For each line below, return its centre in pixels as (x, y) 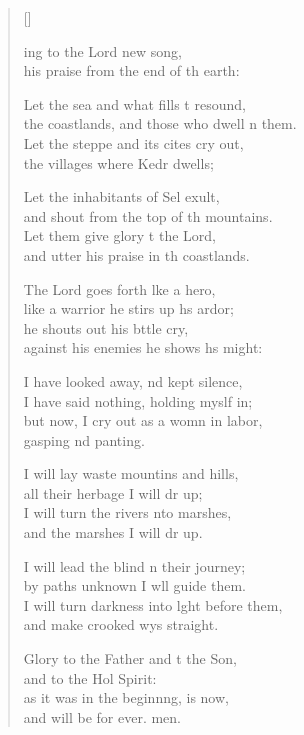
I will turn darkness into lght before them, (153, 604)
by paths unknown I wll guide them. (134, 585)
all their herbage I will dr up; (113, 492)
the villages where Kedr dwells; (118, 162)
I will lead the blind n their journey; (134, 565)
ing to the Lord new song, (102, 50)
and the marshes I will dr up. (113, 532)
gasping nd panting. (84, 439)
